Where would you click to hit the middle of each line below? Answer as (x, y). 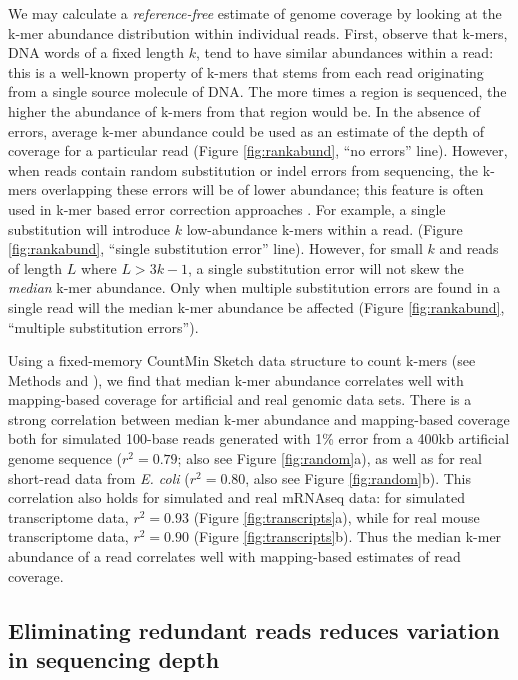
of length (35, 267)
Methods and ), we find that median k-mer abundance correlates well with (236, 379)
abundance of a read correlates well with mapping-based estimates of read (234, 556)
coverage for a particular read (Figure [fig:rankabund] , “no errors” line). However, (258, 150)
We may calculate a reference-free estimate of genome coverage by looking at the (255, 13)
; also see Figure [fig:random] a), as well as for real (329, 458)
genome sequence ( (65, 458)
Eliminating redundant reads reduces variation (254, 629)
